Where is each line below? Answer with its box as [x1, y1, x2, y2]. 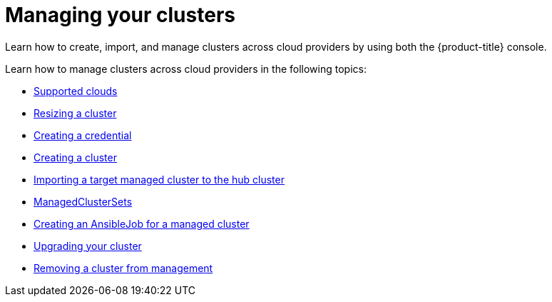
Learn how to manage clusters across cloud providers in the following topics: [5, 62, 367, 75]
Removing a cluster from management [34, 261, 213, 274]
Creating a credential [34, 129, 132, 141]
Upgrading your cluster [34, 239, 142, 252]
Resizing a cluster [34, 106, 117, 119]
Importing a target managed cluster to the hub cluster [34, 173, 285, 186]
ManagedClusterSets [34, 195, 133, 208]
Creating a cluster [34, 151, 117, 163]
